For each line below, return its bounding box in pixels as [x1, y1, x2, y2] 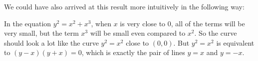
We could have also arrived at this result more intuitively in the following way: [4, 1, 245, 11]
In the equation [4, 18, 51, 28]
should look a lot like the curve [4, 37, 99, 48]
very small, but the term [4, 28, 79, 38]
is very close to [120, 18, 166, 28]
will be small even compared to [90, 28, 186, 38]
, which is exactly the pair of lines [81, 47, 185, 58]
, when [91, 18, 111, 28]
